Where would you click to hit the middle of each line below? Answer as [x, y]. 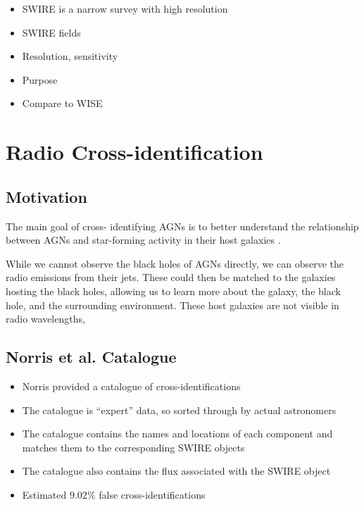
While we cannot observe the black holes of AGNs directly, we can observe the [175, 263]
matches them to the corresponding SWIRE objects [133, 447]
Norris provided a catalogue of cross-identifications [131, 386]
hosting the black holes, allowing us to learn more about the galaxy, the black [173, 291]
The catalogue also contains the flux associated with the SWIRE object [176, 471]
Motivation [46, 196]
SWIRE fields [51, 32]
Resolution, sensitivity [70, 56]
